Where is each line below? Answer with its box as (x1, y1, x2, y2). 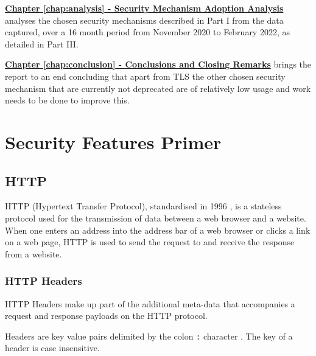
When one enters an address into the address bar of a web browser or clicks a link (5, 223, 311, 236)
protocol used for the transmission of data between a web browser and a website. (5, 211, 306, 224)
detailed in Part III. (5, 37, 79, 50)
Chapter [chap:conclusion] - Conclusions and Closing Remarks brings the (5, 58, 312, 71)
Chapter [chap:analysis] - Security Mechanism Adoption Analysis (5, 2, 284, 14)
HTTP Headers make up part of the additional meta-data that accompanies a (5, 297, 295, 310)
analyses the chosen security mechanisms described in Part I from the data (5, 13, 284, 26)
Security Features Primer (5, 129, 222, 154)
